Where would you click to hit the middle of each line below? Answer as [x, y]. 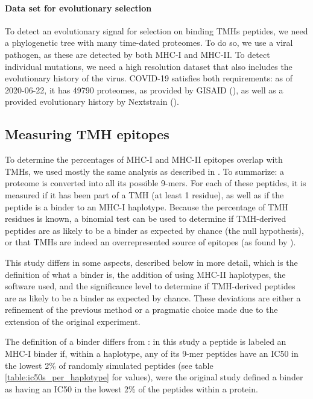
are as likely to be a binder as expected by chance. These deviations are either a [153, 297]
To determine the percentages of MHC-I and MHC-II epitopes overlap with [144, 159]
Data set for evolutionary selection [78, 8]
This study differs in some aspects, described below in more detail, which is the [151, 262]
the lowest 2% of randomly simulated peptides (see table [109, 365]
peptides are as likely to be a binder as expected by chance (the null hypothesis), [154, 230]
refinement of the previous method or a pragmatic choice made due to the [141, 309]
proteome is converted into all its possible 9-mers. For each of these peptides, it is [156, 183]
